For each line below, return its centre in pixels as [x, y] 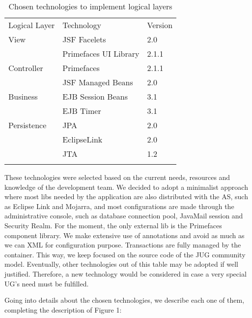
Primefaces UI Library [101, 53]
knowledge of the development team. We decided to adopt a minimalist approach [126, 187]
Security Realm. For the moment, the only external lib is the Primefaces [113, 225]
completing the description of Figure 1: [63, 309]
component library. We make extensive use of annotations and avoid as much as [125, 235]
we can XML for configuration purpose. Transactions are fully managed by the [123, 245]
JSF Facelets [84, 39]
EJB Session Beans [95, 96]
